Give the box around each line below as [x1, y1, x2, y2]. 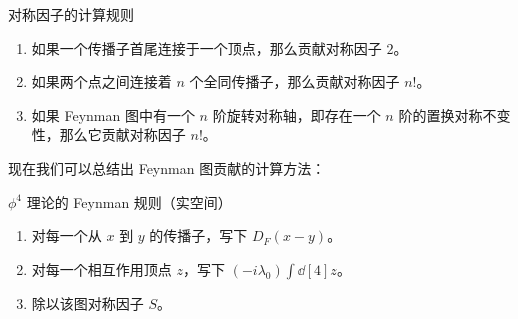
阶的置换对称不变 [398, 104, 511, 125]
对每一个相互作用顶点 [31, 258, 172, 279]
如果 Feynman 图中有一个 [31, 104, 195, 125]
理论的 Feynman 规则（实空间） [26, 191, 232, 212]
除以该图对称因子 [31, 292, 144, 313]
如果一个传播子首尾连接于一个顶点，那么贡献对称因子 [31, 37, 382, 58]
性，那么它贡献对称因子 [31, 124, 186, 145]
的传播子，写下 [149, 225, 248, 246]
